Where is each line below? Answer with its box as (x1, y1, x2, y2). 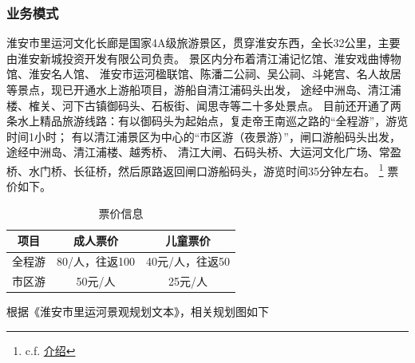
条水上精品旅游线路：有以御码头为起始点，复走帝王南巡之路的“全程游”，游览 (6, 112, 409, 129)
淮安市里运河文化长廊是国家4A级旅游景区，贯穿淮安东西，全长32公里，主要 (6, 34, 401, 51)
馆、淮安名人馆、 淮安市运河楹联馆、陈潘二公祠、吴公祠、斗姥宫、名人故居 (6, 65, 401, 82)
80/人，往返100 (57, 253, 135, 270)
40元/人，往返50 (146, 253, 230, 270)
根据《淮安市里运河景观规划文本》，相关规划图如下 (6, 303, 269, 320)
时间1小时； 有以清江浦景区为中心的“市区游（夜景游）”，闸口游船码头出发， (6, 128, 401, 144)
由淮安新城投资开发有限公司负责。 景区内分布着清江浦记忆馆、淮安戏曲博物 (6, 49, 401, 66)
